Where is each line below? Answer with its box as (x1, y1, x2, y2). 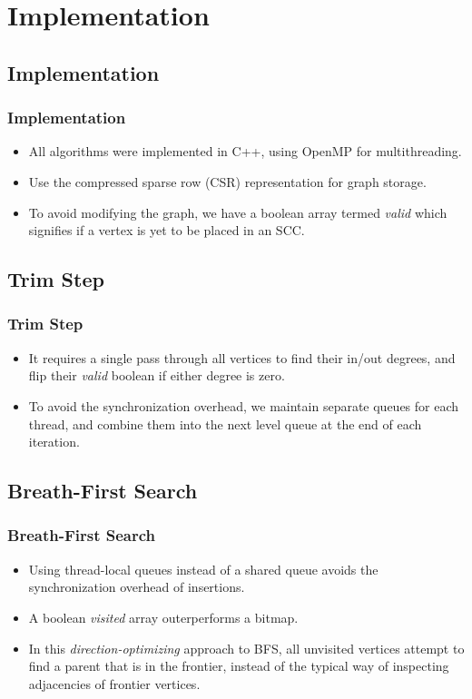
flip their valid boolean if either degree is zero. (28, 366, 285, 385)
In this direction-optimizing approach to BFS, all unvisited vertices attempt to (28, 638, 465, 657)
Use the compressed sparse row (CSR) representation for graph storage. (28, 172, 427, 191)
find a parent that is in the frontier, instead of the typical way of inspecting (28, 656, 449, 675)
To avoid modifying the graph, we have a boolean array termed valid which (28, 202, 447, 222)
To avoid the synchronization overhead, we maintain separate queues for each (28, 396, 459, 415)
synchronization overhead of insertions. (28, 577, 245, 596)
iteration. (28, 432, 80, 451)
